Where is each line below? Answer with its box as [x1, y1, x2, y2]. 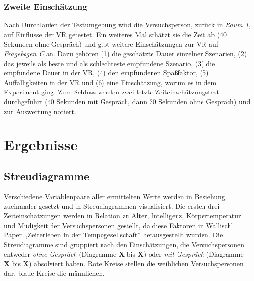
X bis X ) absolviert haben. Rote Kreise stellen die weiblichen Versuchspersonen [4, 258, 244, 268]
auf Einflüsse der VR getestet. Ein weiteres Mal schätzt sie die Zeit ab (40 [4, 29, 227, 39]
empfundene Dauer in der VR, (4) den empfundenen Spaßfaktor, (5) [4, 68, 209, 78]
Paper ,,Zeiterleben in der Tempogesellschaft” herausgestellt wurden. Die [4, 230, 223, 240]
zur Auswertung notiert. [4, 106, 76, 116]
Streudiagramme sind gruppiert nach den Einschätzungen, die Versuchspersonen [4, 239, 245, 249]
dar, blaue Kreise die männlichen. [4, 268, 105, 278]
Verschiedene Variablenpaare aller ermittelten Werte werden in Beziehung [4, 191, 225, 201]
